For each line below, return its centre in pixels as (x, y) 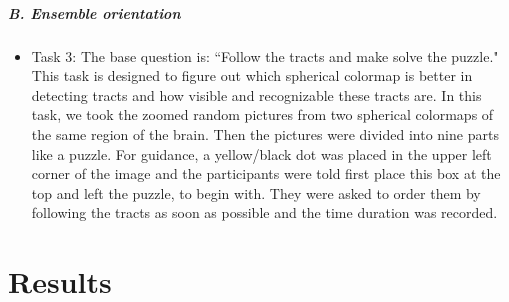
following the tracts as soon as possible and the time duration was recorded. (264, 212)
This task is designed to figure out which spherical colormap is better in (252, 75)
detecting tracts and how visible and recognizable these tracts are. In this (256, 94)
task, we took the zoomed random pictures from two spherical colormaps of (262, 114)
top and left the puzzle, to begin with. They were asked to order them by (256, 192)
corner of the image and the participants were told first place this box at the (266, 173)
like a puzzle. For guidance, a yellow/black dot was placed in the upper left (261, 153)
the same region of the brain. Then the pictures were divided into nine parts (265, 133)
